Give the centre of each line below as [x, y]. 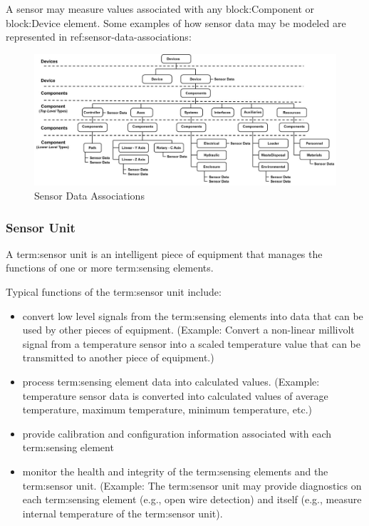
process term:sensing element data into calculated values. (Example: [171, 382]
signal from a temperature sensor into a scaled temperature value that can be [191, 343]
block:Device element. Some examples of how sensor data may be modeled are [176, 22]
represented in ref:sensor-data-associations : [99, 37]
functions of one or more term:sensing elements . [110, 268]
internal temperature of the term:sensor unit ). [123, 513]
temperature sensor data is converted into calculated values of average [175, 395]
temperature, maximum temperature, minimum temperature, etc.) [167, 409]
